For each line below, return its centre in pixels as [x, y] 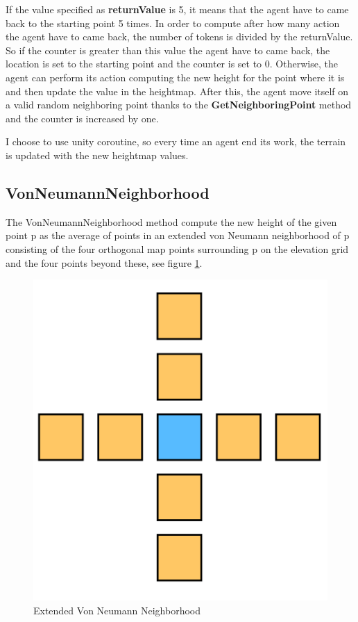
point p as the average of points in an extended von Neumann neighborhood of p [178, 235]
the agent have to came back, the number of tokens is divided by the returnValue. [179, 36]
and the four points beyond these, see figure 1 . [104, 262]
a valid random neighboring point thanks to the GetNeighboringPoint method [179, 105]
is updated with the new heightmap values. [97, 155]
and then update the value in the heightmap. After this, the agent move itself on [177, 91]
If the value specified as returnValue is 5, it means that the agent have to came [177, 9]
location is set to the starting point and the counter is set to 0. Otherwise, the [172, 64]
